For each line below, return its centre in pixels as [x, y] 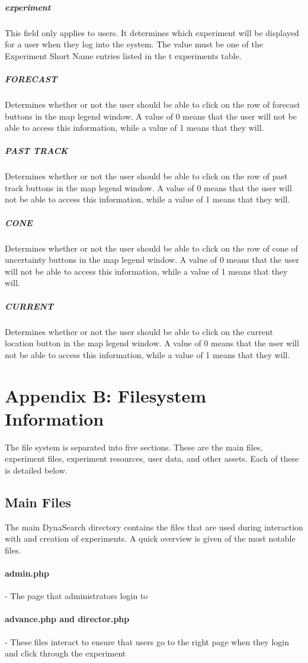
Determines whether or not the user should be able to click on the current [139, 331]
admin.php [27, 573]
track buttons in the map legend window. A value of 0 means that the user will [148, 187]
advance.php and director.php [67, 619]
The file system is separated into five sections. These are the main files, [134, 447]
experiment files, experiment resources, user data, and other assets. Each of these [152, 458]
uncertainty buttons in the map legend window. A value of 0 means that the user [152, 260]
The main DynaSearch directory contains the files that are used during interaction [154, 527]
